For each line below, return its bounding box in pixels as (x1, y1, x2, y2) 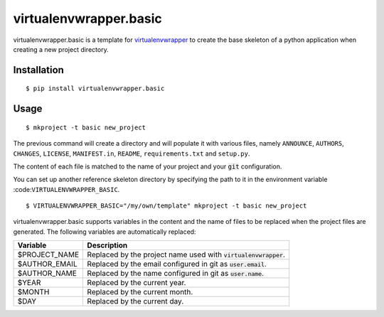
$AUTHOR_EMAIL (17, 259, 78, 269)
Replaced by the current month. (87, 287, 193, 297)
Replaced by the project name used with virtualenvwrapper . (87, 249, 286, 259)
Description (87, 240, 128, 250)
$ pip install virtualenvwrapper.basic (26, 85, 165, 92)
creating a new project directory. (13, 45, 110, 53)
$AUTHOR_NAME (17, 269, 78, 279)
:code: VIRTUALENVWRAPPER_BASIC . (13, 185, 120, 193)
